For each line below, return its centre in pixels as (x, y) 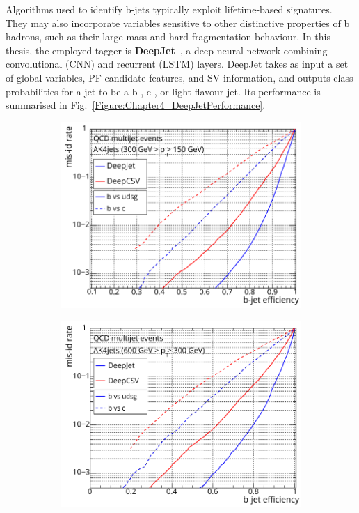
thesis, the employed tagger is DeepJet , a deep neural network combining (167, 50)
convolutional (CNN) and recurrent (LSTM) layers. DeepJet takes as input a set (177, 64)
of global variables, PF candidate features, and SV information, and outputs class (179, 77)
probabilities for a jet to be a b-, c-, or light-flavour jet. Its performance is (163, 91)
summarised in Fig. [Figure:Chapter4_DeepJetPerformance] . (136, 105)
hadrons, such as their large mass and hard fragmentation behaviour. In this (168, 37)
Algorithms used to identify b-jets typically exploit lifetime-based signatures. (169, 9)
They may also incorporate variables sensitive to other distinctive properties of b (178, 23)
